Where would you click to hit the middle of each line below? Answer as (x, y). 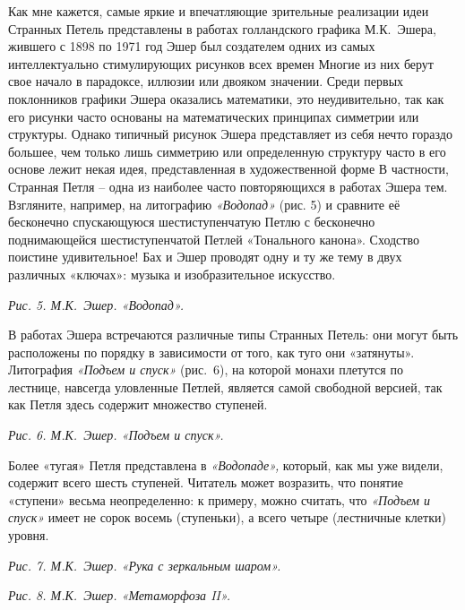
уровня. (29, 535)
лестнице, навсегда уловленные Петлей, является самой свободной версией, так (225, 387)
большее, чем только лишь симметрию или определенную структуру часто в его (227, 151)
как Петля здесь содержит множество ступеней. (138, 404)
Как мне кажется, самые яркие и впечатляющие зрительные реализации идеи (219, 11)
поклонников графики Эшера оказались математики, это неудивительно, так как (226, 98)
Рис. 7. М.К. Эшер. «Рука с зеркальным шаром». (145, 565)
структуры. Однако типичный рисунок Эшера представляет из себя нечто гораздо (230, 134)
